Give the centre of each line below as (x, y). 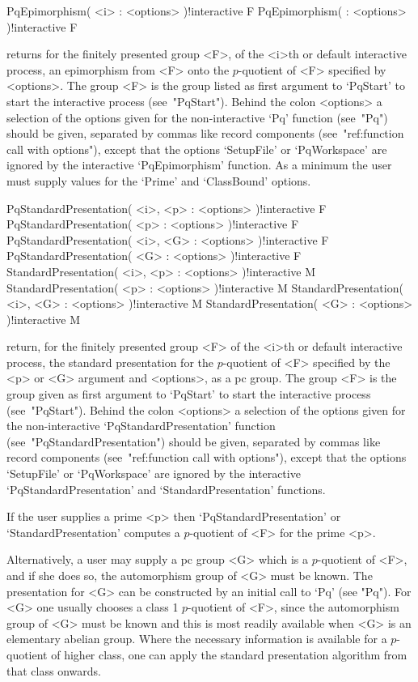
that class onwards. (54, 670)
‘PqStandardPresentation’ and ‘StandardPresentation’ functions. (166, 489)
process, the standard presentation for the (110, 362)
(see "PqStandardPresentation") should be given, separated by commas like (194, 441)
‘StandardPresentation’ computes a (93, 532)
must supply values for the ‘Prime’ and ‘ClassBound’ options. (159, 180)
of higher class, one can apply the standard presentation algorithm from (229, 654)
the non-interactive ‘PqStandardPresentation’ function (141, 426)
